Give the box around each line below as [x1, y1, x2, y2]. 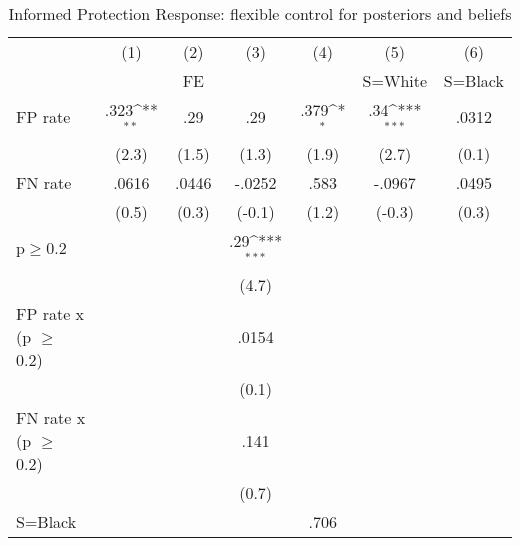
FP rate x [16, 301, 85, 325]
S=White [362, 69, 428, 92]
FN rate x [16, 405, 86, 429]
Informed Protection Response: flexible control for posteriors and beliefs [8, 2, 512, 25]
